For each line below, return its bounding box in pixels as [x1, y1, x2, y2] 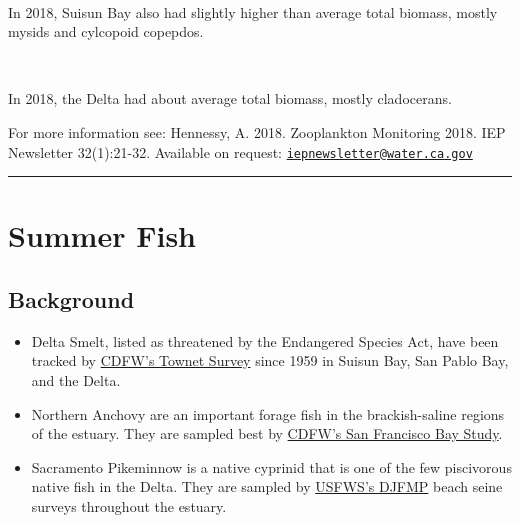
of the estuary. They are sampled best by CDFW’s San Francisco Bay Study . [31, 423, 503, 444]
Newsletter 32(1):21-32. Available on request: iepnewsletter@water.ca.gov [8, 141, 473, 162]
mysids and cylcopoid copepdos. [8, 21, 204, 42]
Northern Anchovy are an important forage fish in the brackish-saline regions [31, 403, 505, 424]
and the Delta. [31, 369, 121, 390]
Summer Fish [8, 215, 196, 256]
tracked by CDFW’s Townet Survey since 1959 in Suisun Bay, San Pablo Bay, [31, 350, 509, 371]
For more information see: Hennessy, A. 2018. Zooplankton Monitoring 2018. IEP [8, 121, 506, 142]
